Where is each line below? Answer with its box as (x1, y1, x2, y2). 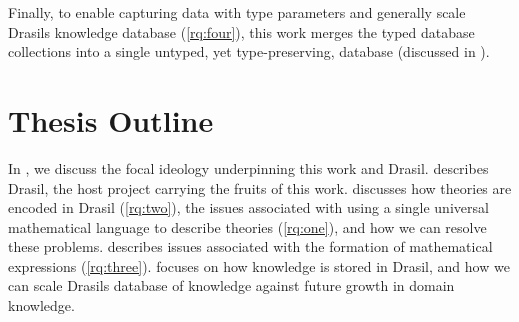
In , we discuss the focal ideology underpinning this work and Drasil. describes (8, 157, 489, 178)
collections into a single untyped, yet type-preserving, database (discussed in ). (8, 41, 490, 62)
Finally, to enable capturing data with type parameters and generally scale (8, 2, 466, 22)
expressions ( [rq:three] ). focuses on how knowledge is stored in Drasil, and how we (8, 255, 510, 276)
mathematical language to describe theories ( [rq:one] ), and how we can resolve (8, 216, 487, 237)
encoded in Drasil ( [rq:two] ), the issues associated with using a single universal (8, 197, 489, 218)
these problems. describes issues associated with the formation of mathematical (8, 236, 493, 257)
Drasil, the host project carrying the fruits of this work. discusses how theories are (8, 177, 512, 198)
